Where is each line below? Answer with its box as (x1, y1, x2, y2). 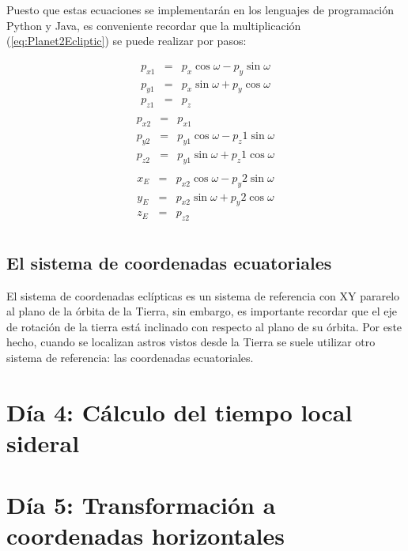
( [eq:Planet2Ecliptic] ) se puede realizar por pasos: (6, 32, 247, 49)
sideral (6, 426, 80, 459)
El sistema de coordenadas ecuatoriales (6, 250, 332, 274)
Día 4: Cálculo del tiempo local (6, 395, 353, 428)
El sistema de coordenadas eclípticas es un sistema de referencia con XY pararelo (6, 287, 400, 304)
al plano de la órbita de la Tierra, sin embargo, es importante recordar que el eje (6, 303, 397, 319)
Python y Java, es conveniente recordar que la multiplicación (6, 17, 301, 33)
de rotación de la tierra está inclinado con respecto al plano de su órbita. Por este (6, 318, 402, 334)
